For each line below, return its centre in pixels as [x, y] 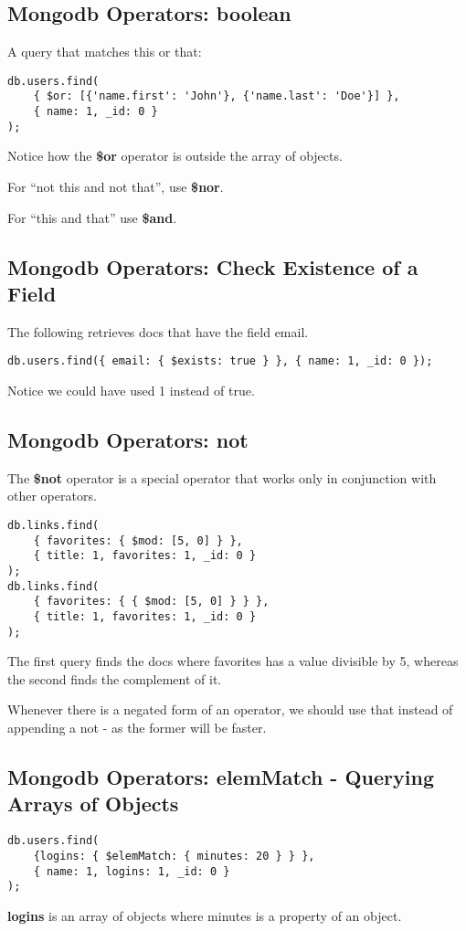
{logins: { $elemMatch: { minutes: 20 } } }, [174, 856]
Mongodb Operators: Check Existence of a [213, 266]
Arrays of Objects [93, 804]
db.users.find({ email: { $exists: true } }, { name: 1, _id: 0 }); [220, 361]
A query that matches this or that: [105, 52]
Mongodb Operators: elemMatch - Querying [221, 777]
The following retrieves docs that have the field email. [158, 331]
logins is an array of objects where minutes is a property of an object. [205, 915]
